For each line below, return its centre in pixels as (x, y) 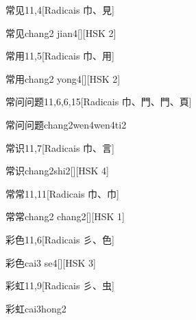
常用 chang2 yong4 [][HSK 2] (63, 78)
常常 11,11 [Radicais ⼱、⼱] (62, 193)
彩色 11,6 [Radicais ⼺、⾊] (60, 239)
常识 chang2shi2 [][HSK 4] (57, 171)
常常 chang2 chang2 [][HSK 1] (65, 216)
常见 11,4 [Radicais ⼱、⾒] (60, 10)
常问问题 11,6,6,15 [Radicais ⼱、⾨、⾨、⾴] (99, 102)
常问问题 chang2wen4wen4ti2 (66, 124)
